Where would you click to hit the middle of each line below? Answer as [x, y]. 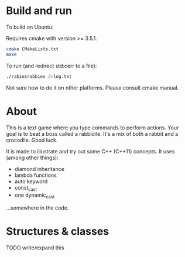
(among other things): [32, 157]
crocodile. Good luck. [32, 140]
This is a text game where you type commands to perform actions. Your [92, 128]
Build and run [39, 11]
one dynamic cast [35, 196]
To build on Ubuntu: [30, 27]
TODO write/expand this [35, 248]
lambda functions [36, 175]
